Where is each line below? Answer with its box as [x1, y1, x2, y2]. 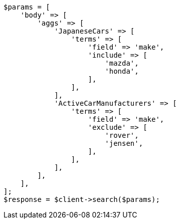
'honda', [105, 67, 139, 75]
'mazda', [105, 59, 139, 67]
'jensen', [105, 139, 143, 147]
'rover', [105, 131, 139, 139]
